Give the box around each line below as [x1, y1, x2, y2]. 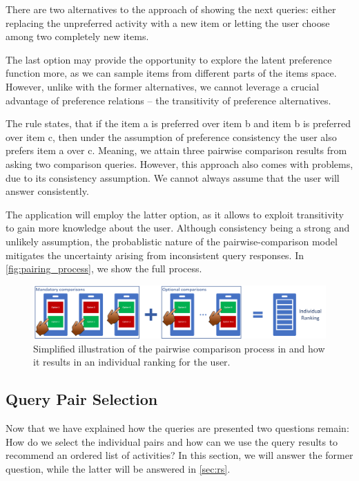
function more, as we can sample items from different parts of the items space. [6, 66, 337, 80]
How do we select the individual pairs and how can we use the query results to [6, 434, 338, 449]
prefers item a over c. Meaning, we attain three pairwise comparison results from [6, 143, 347, 158]
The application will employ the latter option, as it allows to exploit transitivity [6, 207, 344, 221]
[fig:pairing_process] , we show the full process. [6, 261, 202, 276]
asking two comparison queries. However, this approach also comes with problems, [6, 156, 353, 171]
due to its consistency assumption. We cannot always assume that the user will [6, 170, 340, 185]
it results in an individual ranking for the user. [33, 355, 231, 369]
